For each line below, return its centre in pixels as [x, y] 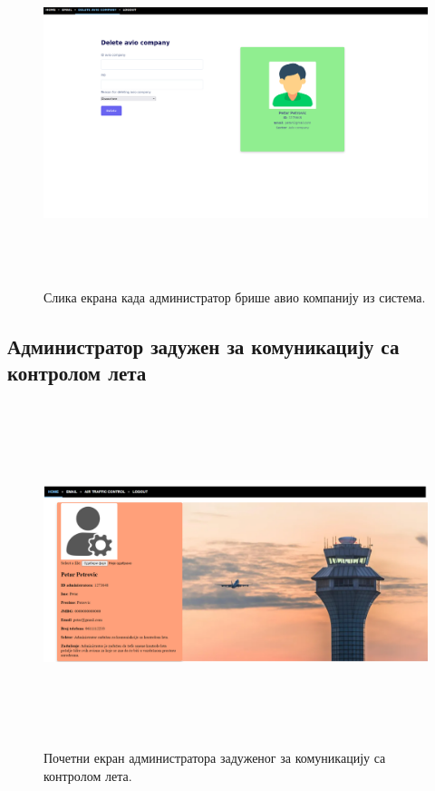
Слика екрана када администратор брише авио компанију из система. [235, 297]
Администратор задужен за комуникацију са [203, 346]
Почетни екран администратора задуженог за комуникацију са [215, 758]
